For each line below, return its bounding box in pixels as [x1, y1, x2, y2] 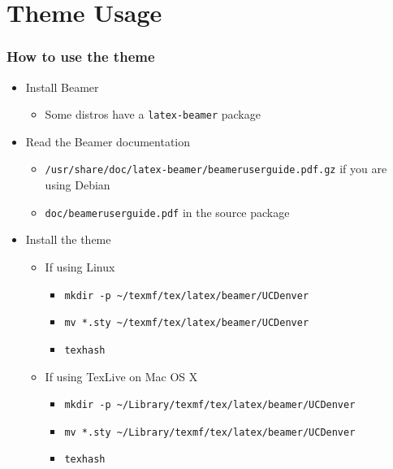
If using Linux [45, 258, 115, 275]
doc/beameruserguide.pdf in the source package [45, 203, 290, 220]
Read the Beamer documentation [25, 132, 191, 150]
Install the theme [25, 231, 111, 248]
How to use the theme [6, 46, 155, 67]
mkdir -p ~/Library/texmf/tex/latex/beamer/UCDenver [64, 399, 356, 411]
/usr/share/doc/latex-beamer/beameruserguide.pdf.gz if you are [45, 160, 387, 177]
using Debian [45, 176, 110, 193]
